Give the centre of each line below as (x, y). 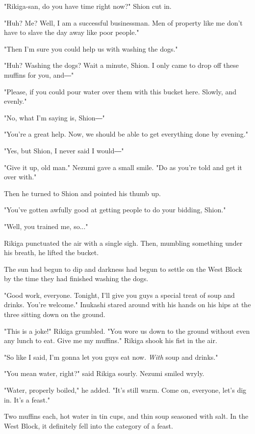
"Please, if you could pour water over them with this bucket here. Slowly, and (120, 91)
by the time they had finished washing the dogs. (76, 278)
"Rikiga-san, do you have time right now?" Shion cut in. (88, 6)
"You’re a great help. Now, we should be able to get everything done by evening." (126, 134)
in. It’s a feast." (27, 399)
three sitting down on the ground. (55, 314)
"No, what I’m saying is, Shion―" (54, 117)
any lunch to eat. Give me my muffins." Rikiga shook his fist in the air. (111, 340)
